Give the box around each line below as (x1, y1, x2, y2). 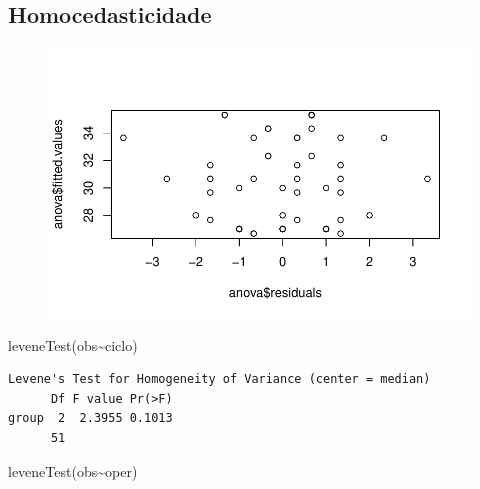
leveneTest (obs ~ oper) (8, 460, 138, 481)
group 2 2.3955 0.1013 (8, 411, 173, 426)
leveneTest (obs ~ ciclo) (8, 334, 138, 355)
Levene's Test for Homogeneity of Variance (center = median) (8, 372, 431, 387)
